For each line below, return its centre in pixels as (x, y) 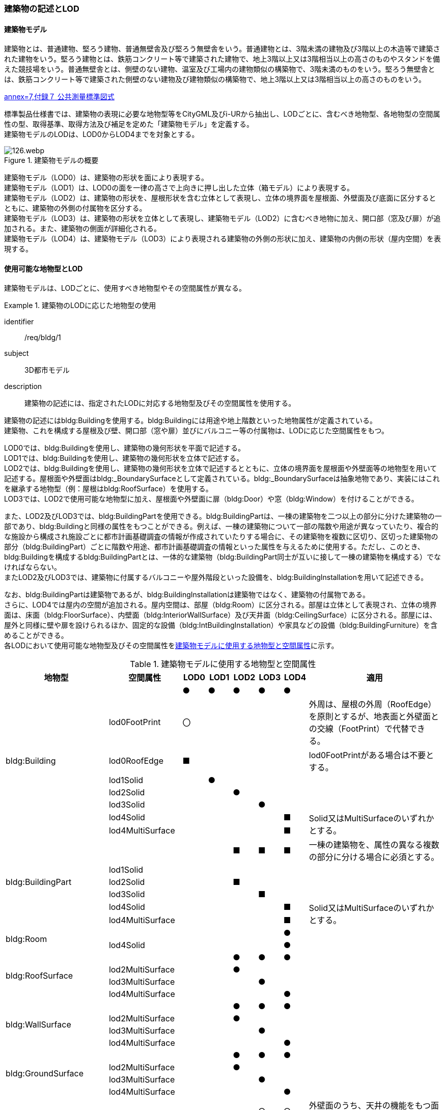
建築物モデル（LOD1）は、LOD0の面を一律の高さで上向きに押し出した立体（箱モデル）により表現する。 (179, 188)
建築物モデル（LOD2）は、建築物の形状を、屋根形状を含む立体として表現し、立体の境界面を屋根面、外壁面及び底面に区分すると (220, 198)
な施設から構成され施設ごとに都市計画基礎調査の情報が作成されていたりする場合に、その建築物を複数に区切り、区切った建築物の (221, 537)
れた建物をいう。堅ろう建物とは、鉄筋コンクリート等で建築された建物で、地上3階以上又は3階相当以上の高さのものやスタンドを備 (222, 59)
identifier (19, 322)
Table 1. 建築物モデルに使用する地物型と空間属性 (223, 664)
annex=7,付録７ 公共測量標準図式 (59, 97)
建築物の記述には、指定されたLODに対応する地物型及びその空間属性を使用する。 (160, 403)
